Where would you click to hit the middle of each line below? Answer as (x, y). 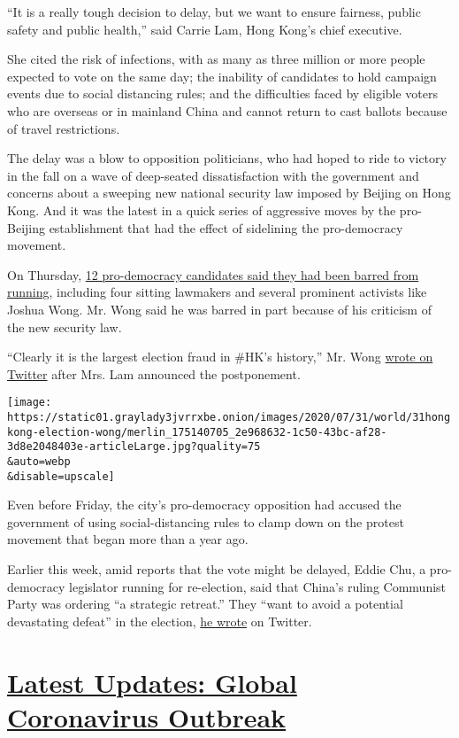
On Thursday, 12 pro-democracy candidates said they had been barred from (213, 274)
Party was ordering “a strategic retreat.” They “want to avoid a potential (205, 604)
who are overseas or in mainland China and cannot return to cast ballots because (227, 110)
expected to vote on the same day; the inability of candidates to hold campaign (222, 76)
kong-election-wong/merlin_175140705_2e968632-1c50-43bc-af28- (197, 432)
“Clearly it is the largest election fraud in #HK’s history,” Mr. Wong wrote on (220, 357)
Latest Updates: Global (152, 682)
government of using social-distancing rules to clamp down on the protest (206, 521)
